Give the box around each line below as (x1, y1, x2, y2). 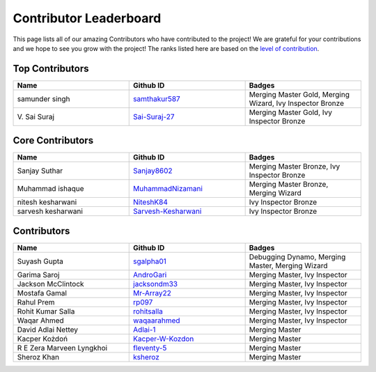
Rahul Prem (17, 297, 55, 307)
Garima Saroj (17, 270, 60, 279)
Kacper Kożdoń (17, 334, 68, 343)
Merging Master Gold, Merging (249, 89, 350, 99)
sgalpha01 (133, 256, 167, 266)
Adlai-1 (133, 325, 156, 334)
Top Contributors (13, 63, 89, 75)
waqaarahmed (133, 316, 180, 325)
